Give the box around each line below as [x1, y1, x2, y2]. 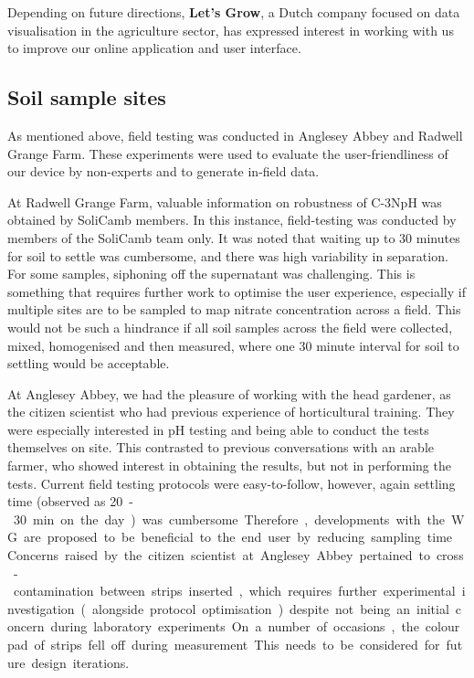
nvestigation [7, 599, 75, 618]
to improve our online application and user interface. [7, 38, 301, 58]
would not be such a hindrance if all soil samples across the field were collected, [7, 317, 453, 336]
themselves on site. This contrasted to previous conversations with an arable [7, 438, 435, 457]
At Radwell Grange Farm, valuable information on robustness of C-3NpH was [7, 192, 442, 211]
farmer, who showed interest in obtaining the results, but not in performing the [7, 456, 451, 475]
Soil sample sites [7, 83, 166, 111]
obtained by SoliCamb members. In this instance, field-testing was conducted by [7, 210, 457, 229]
